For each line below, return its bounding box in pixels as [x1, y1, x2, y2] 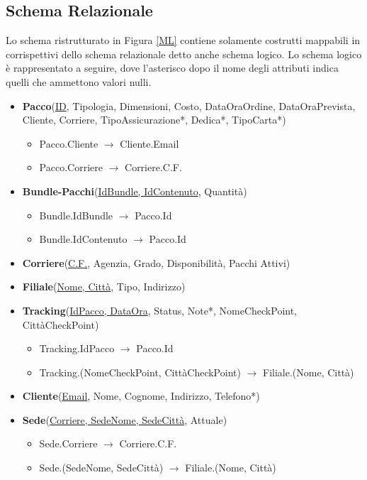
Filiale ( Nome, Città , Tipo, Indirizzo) [22, 279, 186, 294]
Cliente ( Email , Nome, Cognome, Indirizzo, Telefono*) [22, 388, 260, 403]
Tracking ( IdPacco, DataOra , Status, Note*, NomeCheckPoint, [22, 302, 297, 317]
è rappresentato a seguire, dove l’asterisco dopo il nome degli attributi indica [6, 60, 339, 75]
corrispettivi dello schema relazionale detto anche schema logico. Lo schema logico [6, 46, 362, 61]
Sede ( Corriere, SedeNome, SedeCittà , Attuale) [22, 412, 227, 427]
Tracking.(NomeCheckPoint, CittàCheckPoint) [39, 364, 241, 379]
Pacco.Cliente [39, 136, 98, 151]
